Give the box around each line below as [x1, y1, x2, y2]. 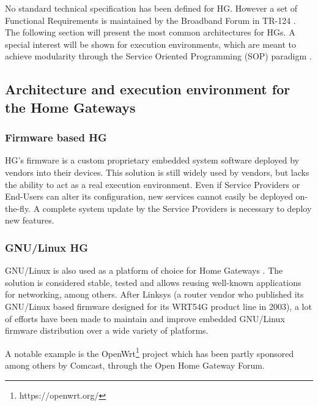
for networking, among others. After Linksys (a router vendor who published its [5, 288, 304, 301]
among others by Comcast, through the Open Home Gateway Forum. [5, 358, 265, 371]
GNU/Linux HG [5, 239, 89, 255]
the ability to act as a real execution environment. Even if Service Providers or [5, 178, 300, 190]
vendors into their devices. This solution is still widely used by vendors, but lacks [5, 165, 309, 178]
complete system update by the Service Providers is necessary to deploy [42, 201, 312, 214]
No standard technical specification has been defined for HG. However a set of [5, 2, 298, 14]
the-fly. [5, 201, 31, 214]
